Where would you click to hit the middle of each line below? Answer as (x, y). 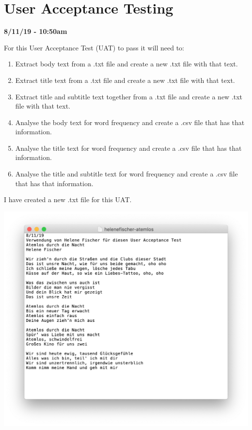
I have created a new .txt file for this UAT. (68, 199)
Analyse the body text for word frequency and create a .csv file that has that (130, 122)
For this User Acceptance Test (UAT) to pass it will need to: (94, 47)
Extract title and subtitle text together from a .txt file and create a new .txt (129, 96)
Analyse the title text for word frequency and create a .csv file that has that (128, 148)
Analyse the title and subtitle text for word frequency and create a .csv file (126, 174)
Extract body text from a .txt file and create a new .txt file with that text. (126, 64)
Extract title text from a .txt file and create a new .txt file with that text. (125, 80)
